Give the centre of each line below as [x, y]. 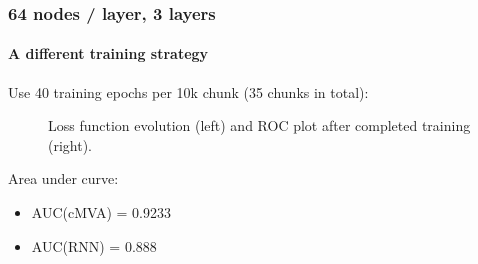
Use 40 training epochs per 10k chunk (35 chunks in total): [188, 91]
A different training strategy [108, 53]
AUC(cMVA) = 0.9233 [101, 212]
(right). [70, 144]
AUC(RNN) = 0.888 [94, 245]
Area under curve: [63, 178]
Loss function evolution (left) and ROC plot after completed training [259, 125]
